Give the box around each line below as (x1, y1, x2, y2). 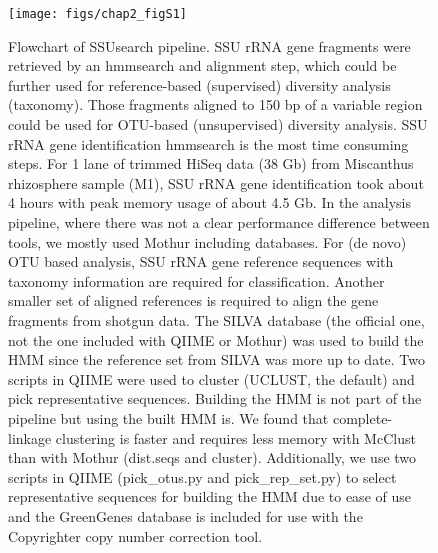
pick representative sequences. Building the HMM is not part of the (8, 388, 422, 409)
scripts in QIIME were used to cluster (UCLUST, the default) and (8, 368, 415, 389)
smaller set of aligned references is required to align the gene (8, 290, 379, 311)
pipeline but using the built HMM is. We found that (8, 407, 329, 428)
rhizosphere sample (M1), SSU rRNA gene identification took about (8, 172, 424, 193)
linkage (8, 427, 52, 448)
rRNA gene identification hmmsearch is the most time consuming (8, 133, 409, 154)
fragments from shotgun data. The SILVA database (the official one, (8, 309, 425, 330)
